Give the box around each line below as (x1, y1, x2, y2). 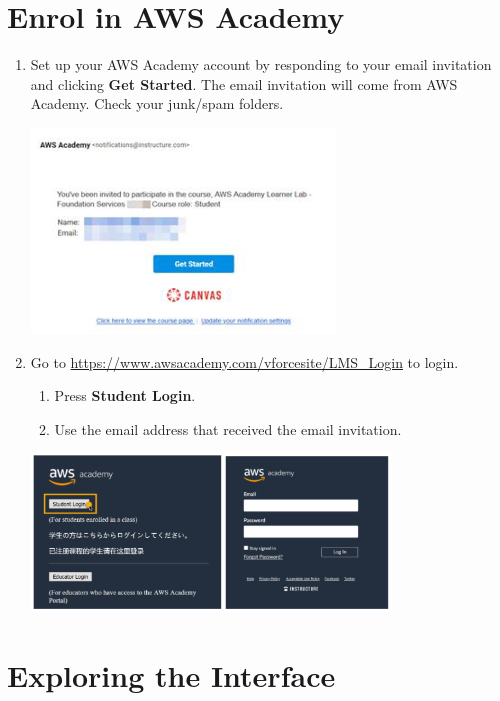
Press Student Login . (54, 385, 196, 406)
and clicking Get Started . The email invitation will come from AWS (30, 73, 458, 94)
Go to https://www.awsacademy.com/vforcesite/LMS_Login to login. (30, 351, 459, 372)
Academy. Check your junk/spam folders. (30, 93, 284, 114)
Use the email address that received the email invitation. (54, 418, 402, 439)
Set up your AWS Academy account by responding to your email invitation (30, 54, 492, 75)
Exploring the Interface (7, 654, 336, 695)
